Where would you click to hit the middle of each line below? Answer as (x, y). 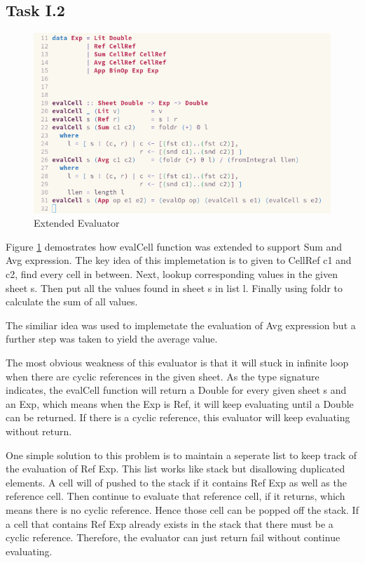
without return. (39, 431)
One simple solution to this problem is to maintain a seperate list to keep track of (181, 455)
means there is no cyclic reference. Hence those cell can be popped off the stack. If (182, 509)
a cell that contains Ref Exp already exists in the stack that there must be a (170, 523)
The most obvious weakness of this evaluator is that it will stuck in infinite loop (177, 362)
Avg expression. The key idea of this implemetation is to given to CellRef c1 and (179, 260)
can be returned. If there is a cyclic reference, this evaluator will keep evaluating (178, 417)
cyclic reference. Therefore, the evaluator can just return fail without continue (173, 537)
